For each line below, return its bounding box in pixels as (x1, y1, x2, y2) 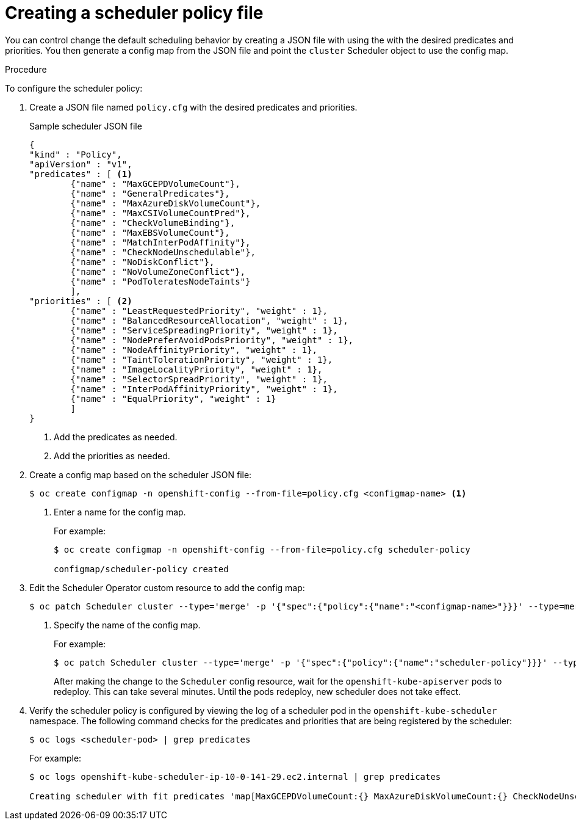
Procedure (5, 64, 47, 75)
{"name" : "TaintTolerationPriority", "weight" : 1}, (70, 354, 333, 365)
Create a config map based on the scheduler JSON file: (29, 469, 252, 480)
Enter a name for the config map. (54, 506, 186, 517)
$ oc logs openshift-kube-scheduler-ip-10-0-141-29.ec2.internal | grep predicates (29, 771, 441, 782)
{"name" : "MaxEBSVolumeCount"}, (70, 227, 230, 238)
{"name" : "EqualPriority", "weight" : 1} (70, 393, 276, 404)
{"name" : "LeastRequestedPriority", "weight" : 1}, (70, 305, 328, 316)
